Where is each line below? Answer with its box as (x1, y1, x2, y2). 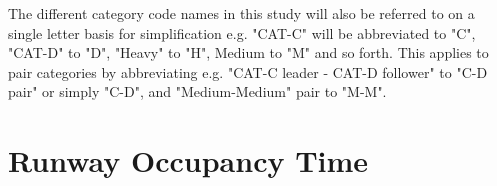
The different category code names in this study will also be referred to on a (8, 3, 475, 23)
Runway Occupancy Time (8, 140, 369, 181)
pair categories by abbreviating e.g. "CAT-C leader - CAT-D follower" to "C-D (8, 61, 488, 82)
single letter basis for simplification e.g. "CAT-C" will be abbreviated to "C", (8, 22, 476, 43)
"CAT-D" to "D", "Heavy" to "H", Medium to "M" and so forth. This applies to (8, 42, 489, 63)
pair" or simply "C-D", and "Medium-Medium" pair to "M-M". (8, 81, 387, 102)
